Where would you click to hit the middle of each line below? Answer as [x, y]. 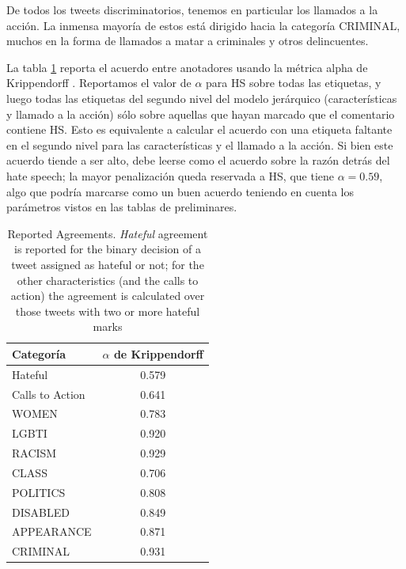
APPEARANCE [52, 531]
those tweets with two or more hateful [108, 311]
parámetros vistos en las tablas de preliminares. [122, 207]
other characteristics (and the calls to [108, 280]
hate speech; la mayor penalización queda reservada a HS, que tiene [171, 175]
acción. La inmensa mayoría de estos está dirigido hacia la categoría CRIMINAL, [203, 25]
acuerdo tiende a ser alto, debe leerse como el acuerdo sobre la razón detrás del [198, 160]
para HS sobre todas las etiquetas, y [294, 83]
